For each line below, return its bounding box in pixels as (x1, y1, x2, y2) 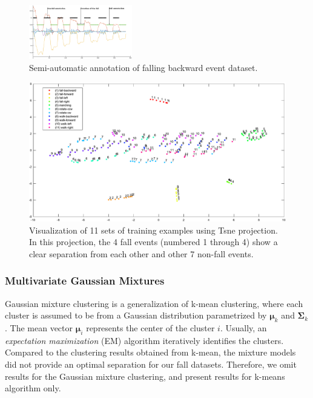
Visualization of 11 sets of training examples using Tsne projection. (29, 223, 278, 236)
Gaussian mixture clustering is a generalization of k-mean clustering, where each (5, 297, 303, 309)
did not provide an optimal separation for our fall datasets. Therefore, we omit (5, 357, 297, 370)
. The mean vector (5, 321, 73, 334)
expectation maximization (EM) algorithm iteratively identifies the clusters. (5, 334, 284, 346)
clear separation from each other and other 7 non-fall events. (29, 247, 254, 260)
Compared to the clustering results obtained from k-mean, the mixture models (5, 346, 296, 359)
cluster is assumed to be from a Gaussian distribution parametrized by (5, 309, 267, 322)
